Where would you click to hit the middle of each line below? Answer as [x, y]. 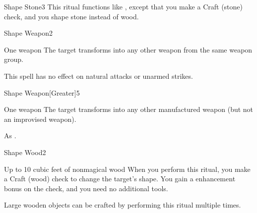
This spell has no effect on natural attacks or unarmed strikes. [98, 76]
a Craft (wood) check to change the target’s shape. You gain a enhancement [120, 179]
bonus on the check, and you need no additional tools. [86, 188]
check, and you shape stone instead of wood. [71, 16]
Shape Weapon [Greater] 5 [42, 92]
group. [14, 59]
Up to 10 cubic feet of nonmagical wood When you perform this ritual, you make [127, 169]
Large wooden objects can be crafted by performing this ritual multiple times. [123, 205]
